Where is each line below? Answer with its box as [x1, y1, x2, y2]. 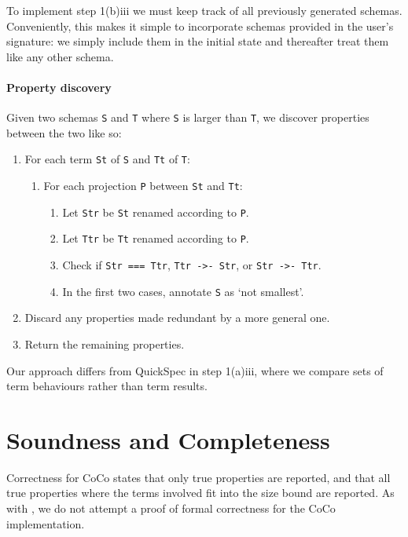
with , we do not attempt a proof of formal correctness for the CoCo [6, 500, 336, 517]
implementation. [6, 515, 85, 532]
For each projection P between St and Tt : [43, 177, 243, 194]
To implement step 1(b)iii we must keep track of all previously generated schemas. [6, 2, 402, 18]
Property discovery [6, 79, 112, 95]
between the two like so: [6, 124, 122, 141]
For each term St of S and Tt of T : [24, 151, 190, 167]
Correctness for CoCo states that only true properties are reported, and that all [6, 469, 391, 485]
